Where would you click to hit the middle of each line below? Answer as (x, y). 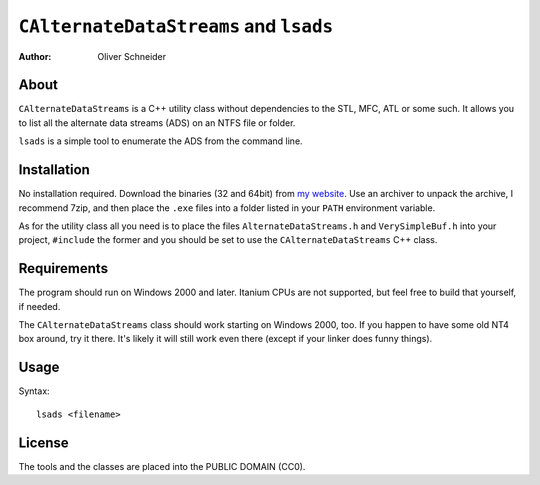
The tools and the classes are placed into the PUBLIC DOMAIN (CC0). (162, 466)
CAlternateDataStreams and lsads (176, 26)
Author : (35, 56)
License (43, 442)
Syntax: (34, 391)
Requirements (63, 268)
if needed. (39, 306)
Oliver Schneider (132, 56)
